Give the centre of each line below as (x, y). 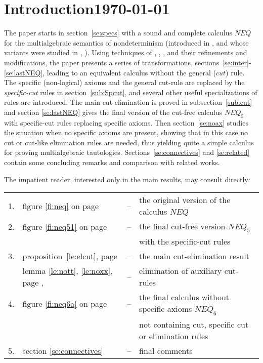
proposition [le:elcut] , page (70, 256)
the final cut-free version (182, 226)
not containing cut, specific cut (194, 324)
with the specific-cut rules (185, 241)
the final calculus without (184, 297)
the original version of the (185, 200)
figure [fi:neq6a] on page (65, 303)
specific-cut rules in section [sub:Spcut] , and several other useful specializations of (131, 92)
